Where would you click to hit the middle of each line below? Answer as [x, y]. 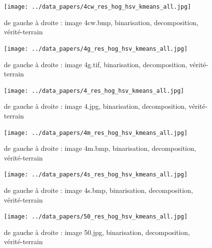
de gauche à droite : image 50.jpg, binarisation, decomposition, [97, 232]
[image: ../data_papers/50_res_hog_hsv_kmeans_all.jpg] [96, 217]
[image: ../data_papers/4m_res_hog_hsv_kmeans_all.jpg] [96, 133]
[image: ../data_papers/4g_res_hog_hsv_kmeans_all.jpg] [96, 49]
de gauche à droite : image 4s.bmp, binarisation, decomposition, [98, 190]
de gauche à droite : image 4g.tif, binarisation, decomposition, [96, 64]
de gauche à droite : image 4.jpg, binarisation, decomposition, [95, 106]
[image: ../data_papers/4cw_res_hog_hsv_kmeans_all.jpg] [98, 7]
